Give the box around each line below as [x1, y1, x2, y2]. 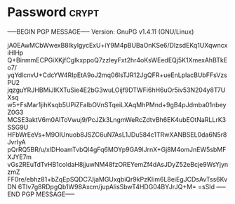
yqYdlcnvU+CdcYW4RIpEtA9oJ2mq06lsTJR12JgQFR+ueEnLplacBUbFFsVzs [7, 71, 228, 79]
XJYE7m [7, 152, 32, 161]
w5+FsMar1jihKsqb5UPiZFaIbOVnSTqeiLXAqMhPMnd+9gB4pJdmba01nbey [7, 100, 227, 109]
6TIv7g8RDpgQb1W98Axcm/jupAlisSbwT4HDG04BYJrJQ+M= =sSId [18, 182, 215, 191]
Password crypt [7, 4, 100, 20]
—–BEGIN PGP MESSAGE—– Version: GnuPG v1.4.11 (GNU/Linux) [7, 27, 194, 36]
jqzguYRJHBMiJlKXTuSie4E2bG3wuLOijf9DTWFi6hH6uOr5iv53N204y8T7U [7, 86, 226, 94]
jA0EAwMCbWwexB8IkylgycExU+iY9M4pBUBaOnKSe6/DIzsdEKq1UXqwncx [7, 41, 228, 49]
